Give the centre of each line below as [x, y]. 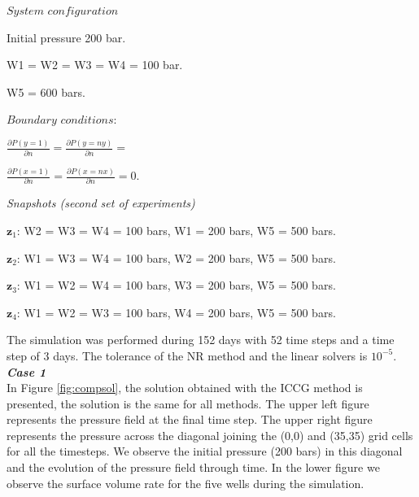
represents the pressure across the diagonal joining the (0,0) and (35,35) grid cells [210, 435]
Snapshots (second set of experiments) [101, 203]
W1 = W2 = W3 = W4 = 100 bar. [95, 65]
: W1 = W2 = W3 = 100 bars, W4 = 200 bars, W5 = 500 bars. [176, 312]
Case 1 [26, 371]
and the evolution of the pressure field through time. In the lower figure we [193, 467]
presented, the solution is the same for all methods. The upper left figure [188, 403]
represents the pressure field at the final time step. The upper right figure [190, 419]
